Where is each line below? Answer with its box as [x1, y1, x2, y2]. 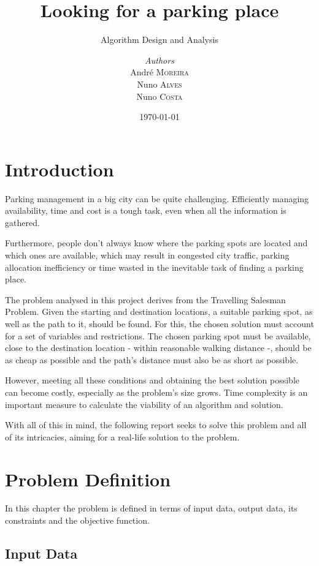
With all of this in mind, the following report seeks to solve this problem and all [5, 418, 307, 431]
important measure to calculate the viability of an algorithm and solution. [5, 398, 283, 410]
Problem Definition [5, 466, 171, 491]
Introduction [5, 156, 114, 181]
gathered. [5, 216, 40, 228]
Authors [145, 53, 174, 66]
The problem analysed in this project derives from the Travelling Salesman [5, 293, 286, 306]
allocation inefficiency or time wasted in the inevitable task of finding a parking [5, 260, 304, 273]
